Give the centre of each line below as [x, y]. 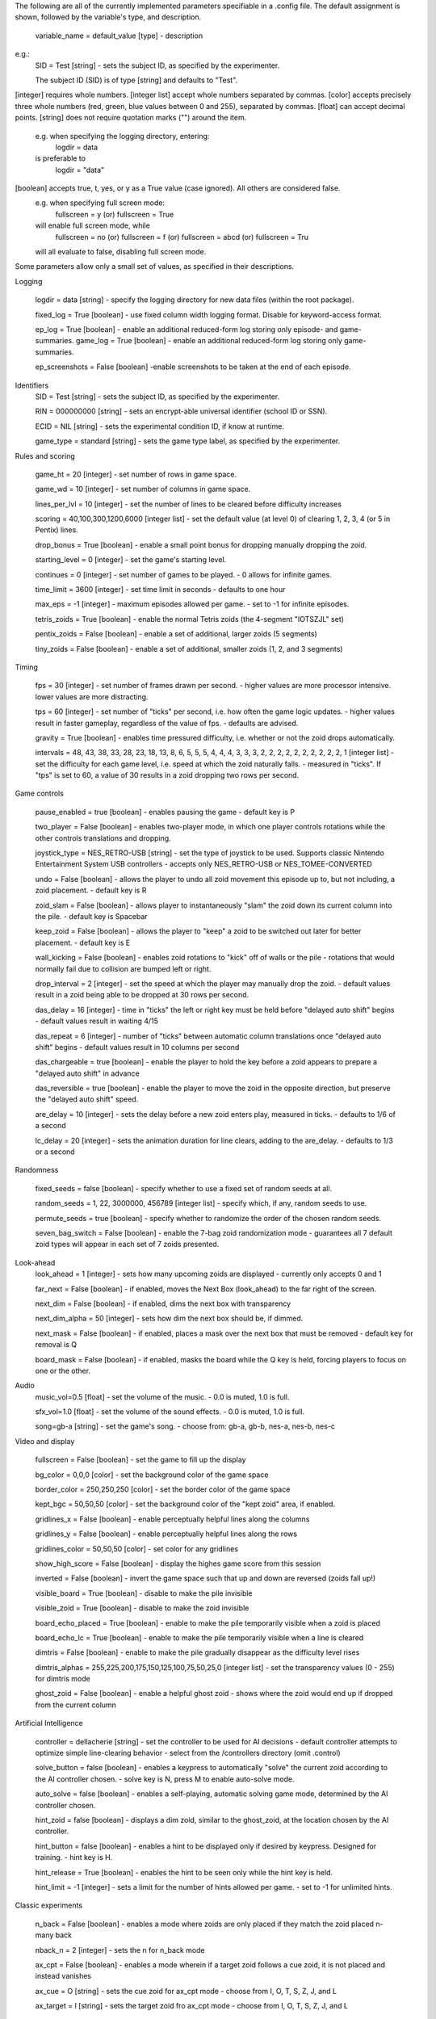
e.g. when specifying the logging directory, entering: [122, 136]
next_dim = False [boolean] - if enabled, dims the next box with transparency [163, 1303]
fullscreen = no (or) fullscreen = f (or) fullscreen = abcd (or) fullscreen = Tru [182, 237]
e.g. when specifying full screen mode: [100, 203]
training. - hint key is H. [74, 1857]
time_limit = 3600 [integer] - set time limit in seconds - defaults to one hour [160, 590]
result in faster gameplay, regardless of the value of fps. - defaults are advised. [167, 723]
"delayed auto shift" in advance [88, 1073]
